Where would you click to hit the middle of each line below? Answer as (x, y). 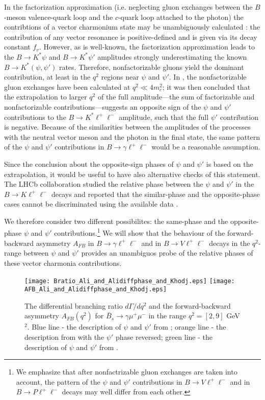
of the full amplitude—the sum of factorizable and (176, 97)
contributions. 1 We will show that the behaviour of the (140, 232)
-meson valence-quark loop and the (59, 17)
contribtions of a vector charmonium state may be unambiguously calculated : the (132, 27)
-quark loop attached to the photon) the (181, 17)
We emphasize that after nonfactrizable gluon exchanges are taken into (127, 372)
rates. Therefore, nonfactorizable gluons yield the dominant (151, 67)
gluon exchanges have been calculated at (67, 86)
